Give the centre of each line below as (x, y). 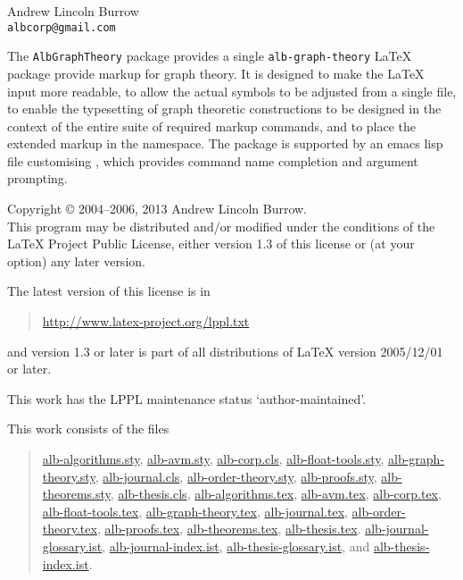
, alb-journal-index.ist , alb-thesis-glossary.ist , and (236, 546)
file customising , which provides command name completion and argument (213, 160)
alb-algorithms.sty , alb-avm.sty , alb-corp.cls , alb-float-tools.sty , (213, 458)
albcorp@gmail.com (62, 27)
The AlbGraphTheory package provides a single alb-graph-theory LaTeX (210, 56)
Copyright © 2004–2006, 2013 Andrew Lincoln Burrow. (157, 209)
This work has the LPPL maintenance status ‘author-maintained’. (187, 398)
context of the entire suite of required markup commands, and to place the (212, 126)
